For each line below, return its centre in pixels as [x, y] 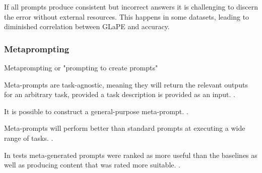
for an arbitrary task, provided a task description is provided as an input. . [120, 94]
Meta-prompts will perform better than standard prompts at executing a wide [125, 128]
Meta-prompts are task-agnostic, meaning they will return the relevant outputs [126, 84]
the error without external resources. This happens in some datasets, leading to [127, 16]
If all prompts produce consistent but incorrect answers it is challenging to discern [131, 7]
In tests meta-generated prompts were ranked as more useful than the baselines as [131, 155]
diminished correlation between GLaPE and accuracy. [87, 26]
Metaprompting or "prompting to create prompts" [81, 67]
